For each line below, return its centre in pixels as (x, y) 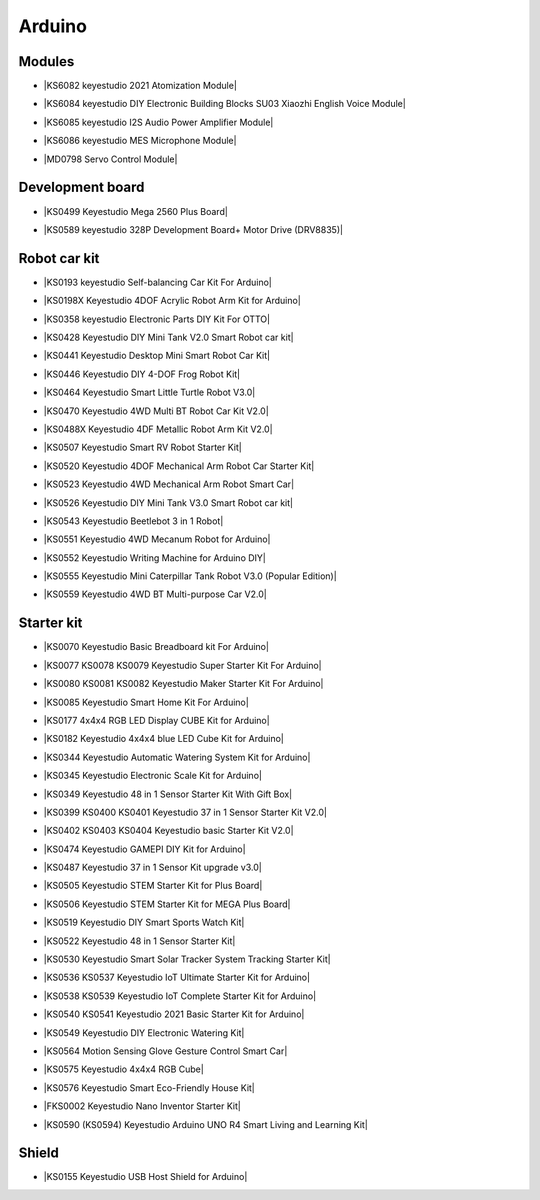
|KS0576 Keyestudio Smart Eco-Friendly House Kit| (149, 1087)
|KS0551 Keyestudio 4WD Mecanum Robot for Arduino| (157, 539)
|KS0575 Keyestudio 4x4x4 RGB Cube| (123, 1069)
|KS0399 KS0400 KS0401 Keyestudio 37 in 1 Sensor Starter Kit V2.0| (185, 812)
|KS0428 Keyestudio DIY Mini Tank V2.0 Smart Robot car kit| (168, 337)
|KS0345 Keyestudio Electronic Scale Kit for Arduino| (152, 776)
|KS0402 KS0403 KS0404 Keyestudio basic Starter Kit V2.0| (168, 831)
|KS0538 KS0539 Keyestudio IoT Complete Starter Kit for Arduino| (180, 996)
